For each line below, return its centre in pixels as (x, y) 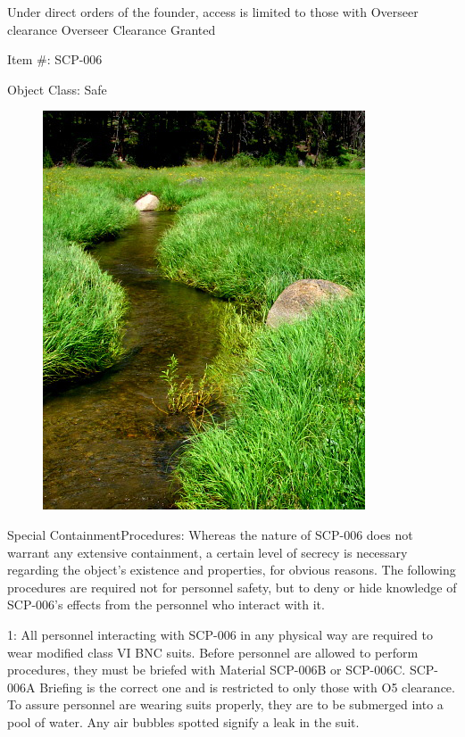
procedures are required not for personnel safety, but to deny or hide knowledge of (232, 587)
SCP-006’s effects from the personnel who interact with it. (166, 605)
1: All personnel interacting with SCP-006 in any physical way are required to (220, 634)
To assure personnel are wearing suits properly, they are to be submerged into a (225, 704)
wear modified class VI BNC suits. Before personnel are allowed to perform (213, 652)
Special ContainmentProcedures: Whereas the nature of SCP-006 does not (210, 534)
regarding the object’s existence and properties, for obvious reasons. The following (232, 570)
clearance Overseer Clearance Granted (112, 29)
